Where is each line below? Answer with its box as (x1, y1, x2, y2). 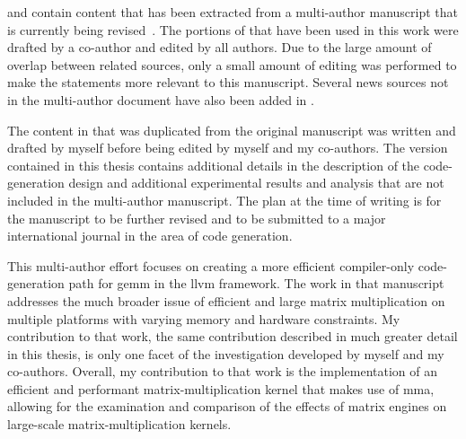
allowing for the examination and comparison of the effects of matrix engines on (7, 397, 447, 416)
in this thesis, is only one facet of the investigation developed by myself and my (7, 344, 444, 363)
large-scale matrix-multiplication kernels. (7, 415, 232, 434)
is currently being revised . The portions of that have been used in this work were (7, 20, 459, 39)
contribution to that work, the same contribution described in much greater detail (7, 327, 458, 346)
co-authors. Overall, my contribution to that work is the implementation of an (7, 362, 438, 381)
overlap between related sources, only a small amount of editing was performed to (7, 55, 457, 74)
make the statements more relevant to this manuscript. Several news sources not (7, 73, 449, 92)
